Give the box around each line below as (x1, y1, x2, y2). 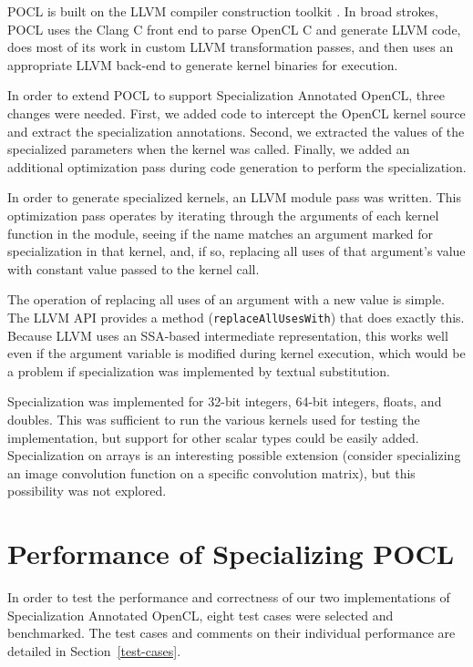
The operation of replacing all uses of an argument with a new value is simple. (7, 290, 445, 309)
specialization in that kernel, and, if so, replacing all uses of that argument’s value (7, 241, 466, 261)
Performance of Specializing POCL (7, 535, 455, 572)
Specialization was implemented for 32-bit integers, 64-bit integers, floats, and (7, 392, 442, 411)
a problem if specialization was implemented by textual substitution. (7, 361, 390, 380)
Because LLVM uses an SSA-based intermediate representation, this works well (7, 325, 448, 344)
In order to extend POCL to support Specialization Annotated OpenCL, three (7, 86, 445, 105)
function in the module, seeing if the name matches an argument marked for (7, 223, 433, 242)
